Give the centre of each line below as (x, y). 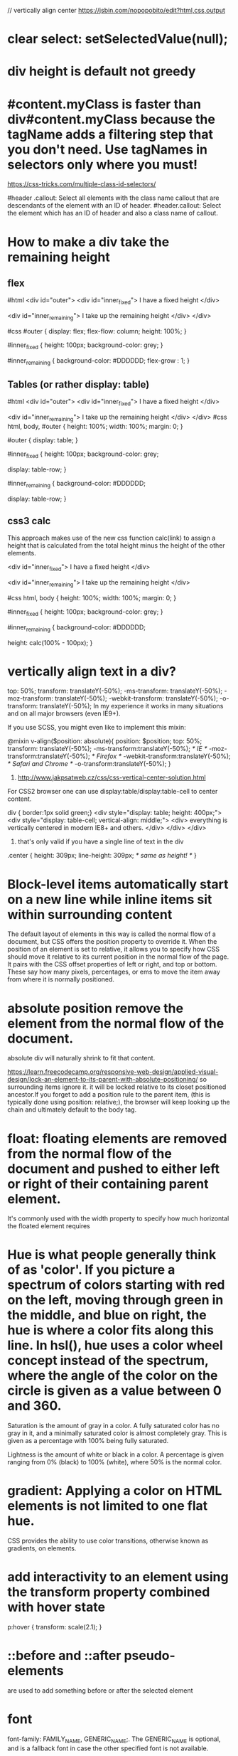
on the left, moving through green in (115, 1300)
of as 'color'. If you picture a (91, 1270)
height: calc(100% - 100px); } (50, 642)
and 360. (34, 1406)
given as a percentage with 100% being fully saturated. (88, 1441)
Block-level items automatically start (118, 884)
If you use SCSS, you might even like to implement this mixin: (97, 728)
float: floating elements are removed (117, 1138)
